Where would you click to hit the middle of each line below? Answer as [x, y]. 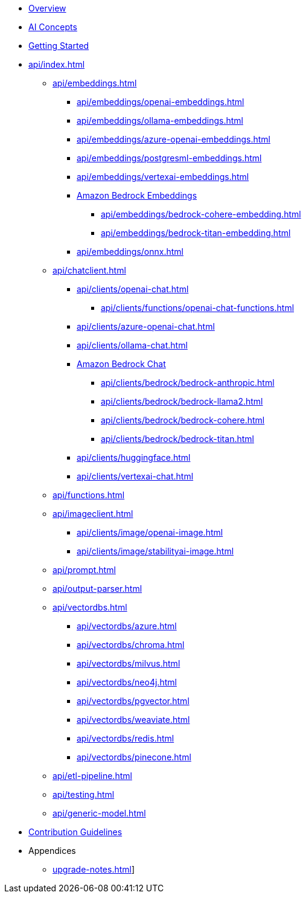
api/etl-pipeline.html [92, 776]
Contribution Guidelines [75, 832]
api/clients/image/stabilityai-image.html [155, 551]
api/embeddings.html [95, 83]
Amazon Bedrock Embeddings [137, 195]
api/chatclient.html [89, 270]
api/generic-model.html [99, 813]
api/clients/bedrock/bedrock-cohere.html [183, 420]
